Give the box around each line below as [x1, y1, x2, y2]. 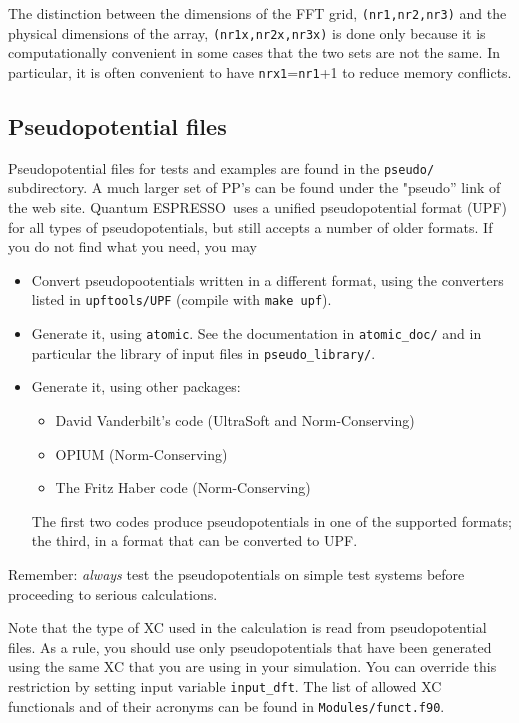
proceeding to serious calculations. [8, 583, 218, 604]
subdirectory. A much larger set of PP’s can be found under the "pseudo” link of [8, 177, 501, 198]
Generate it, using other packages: [31, 376, 241, 397]
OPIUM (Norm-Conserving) [55, 443, 228, 464]
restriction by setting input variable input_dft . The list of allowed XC [8, 675, 442, 696]
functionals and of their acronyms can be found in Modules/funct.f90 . [8, 695, 445, 716]
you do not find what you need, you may [8, 236, 257, 257]
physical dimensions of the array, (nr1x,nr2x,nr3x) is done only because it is [8, 22, 486, 43]
